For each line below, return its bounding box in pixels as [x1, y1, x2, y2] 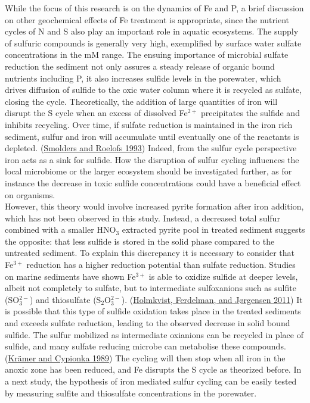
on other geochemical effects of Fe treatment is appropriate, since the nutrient [5, 13, 289, 26]
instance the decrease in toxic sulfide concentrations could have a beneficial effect [5, 176, 301, 189]
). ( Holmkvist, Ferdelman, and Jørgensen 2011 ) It [121, 293, 303, 305]
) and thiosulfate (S [29, 293, 101, 305]
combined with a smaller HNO [5, 223, 116, 236]
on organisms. [5, 188, 55, 201]
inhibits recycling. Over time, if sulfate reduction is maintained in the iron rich [5, 118, 293, 130]
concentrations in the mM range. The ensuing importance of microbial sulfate [5, 48, 289, 61]
